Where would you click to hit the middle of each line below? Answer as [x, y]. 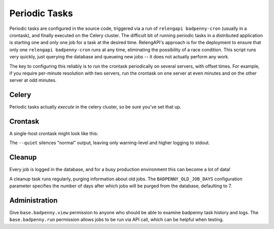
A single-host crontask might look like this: [54, 134]
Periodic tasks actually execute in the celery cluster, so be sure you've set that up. [95, 107]
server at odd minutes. [33, 80]
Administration [33, 200]
